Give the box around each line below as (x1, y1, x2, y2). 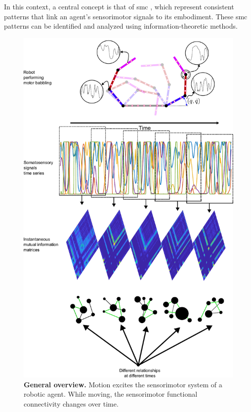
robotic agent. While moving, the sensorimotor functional (24, 389, 198, 399)
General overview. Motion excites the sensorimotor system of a (24, 379, 222, 389)
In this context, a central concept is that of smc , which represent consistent (4, 1, 234, 11)
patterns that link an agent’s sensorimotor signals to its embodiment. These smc (4, 11, 248, 21)
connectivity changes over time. (24, 398, 119, 409)
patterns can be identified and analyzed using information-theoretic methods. (4, 21, 238, 31)
